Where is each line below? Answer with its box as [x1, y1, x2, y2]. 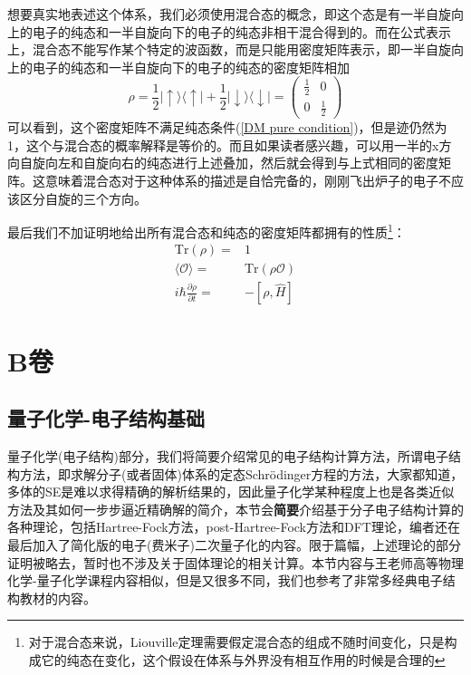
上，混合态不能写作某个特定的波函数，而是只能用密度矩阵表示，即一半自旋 [7, 40, 451, 59]
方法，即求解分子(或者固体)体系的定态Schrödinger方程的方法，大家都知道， [19, 464, 464, 483]
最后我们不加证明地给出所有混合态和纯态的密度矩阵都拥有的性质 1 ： [7, 220, 406, 241]
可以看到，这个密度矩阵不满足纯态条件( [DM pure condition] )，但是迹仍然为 [7, 118, 447, 137]
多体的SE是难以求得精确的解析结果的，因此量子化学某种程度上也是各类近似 [7, 482, 455, 501]
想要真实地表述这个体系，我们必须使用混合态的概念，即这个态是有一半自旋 [7, 5, 451, 23]
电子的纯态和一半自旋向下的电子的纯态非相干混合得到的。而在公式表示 [32, 22, 451, 41]
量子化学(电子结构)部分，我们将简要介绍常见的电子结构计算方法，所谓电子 [7, 447, 448, 466]
